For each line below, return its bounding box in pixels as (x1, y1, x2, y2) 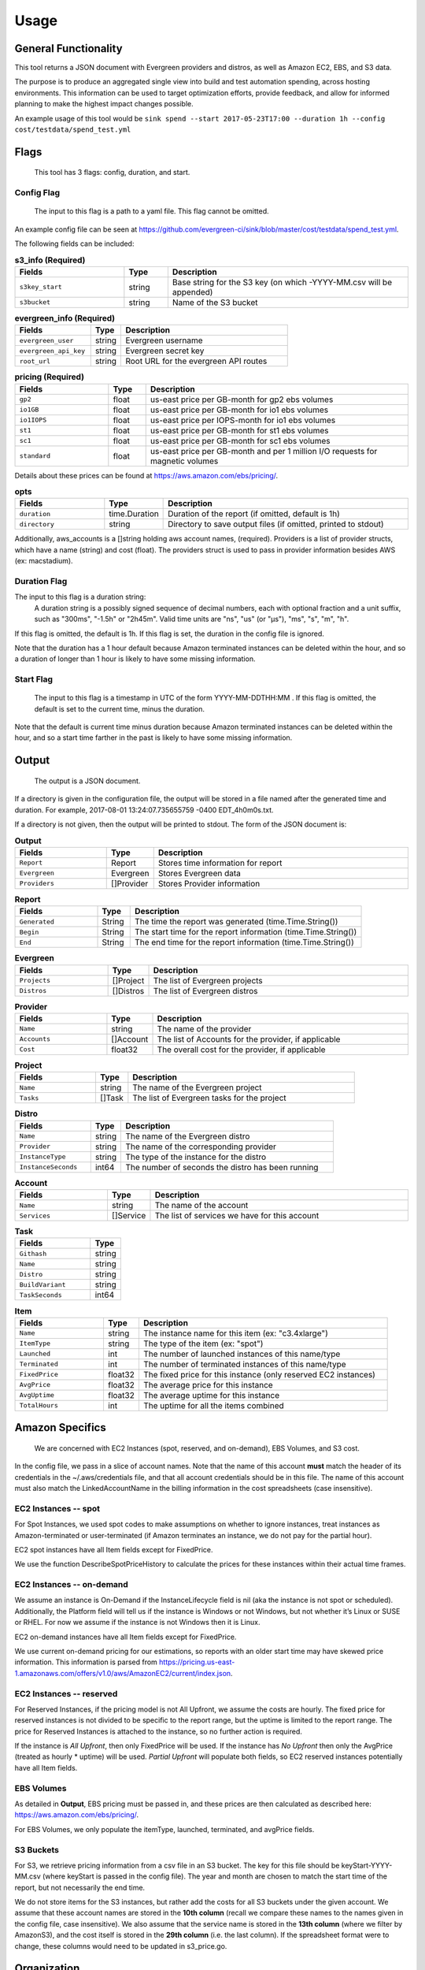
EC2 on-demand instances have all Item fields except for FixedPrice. (14, 1632, 237, 1641)
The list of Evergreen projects (153, 975, 263, 986)
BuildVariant (19, 1280, 66, 1288)
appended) (172, 286, 213, 297)
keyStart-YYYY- (341, 1860, 393, 1870)
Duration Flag (14, 575, 68, 586)
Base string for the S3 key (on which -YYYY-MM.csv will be (172, 277, 393, 288)
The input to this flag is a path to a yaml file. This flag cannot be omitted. (34, 206, 269, 216)
